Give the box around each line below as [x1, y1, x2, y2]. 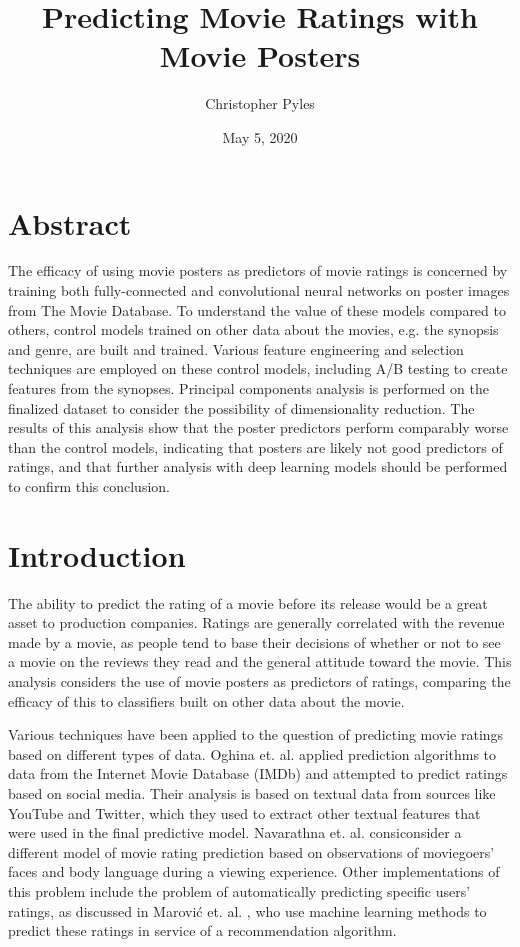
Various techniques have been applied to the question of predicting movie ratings [8, 724, 504, 745]
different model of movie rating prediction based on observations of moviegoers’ [8, 841, 495, 862]
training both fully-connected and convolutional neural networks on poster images [8, 280, 510, 301]
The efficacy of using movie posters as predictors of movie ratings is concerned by [8, 260, 508, 281]
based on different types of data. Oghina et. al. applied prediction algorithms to [8, 743, 497, 764]
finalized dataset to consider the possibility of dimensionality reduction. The [8, 397, 475, 418]
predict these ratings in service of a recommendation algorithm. [8, 920, 397, 941]
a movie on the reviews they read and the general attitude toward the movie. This [8, 651, 512, 672]
